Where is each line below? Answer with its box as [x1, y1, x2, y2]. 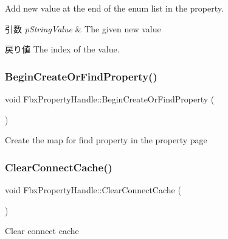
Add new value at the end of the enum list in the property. [5, 2, 224, 14]
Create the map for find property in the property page [5, 134, 207, 146]
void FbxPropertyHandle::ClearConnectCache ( [5, 184, 181, 196]
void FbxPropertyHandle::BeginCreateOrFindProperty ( [5, 93, 215, 105]
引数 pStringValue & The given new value [5, 22, 161, 35]
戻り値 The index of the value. [5, 43, 120, 55]
